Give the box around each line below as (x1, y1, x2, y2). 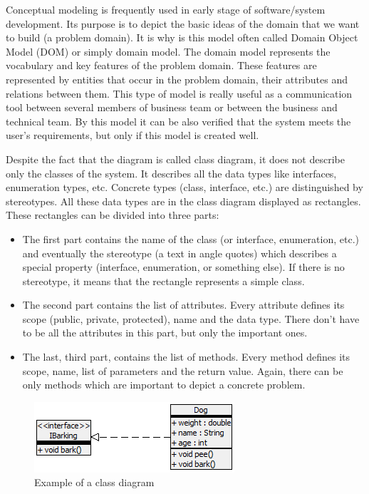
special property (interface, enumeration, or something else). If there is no (22, 259, 345, 274)
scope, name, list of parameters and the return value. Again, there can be (22, 363, 343, 378)
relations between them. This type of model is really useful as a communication (6, 86, 353, 101)
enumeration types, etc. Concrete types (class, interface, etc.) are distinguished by (6, 180, 363, 195)
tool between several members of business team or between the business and (6, 100, 338, 115)
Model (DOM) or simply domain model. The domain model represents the (6, 43, 331, 58)
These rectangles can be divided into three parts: (6, 207, 219, 222)
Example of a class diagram (34, 475, 155, 490)
